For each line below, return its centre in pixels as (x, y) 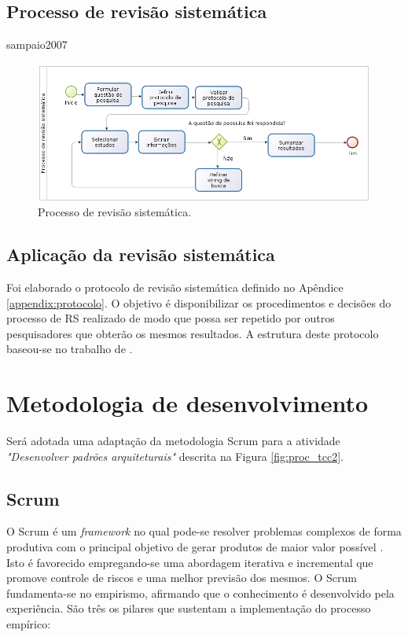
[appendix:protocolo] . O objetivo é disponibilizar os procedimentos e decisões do (199, 302)
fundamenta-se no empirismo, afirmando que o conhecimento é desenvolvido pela (200, 593)
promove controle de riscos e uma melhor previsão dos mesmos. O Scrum (182, 578)
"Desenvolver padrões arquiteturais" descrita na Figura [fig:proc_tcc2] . (175, 456)
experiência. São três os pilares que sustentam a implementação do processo (189, 608)
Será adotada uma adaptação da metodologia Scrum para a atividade (173, 441)
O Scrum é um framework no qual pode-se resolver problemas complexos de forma (204, 531)
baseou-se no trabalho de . (70, 349)
